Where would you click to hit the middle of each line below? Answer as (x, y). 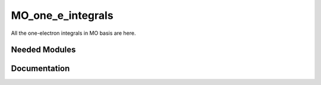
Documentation (40, 69)
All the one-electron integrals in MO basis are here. (73, 33)
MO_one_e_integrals (62, 15)
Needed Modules (43, 50)
